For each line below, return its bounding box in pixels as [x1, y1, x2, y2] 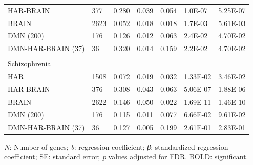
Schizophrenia [8, 58, 51, 69]
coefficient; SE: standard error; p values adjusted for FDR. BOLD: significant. [4, 151, 248, 162]
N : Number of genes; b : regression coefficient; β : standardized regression [4, 141, 228, 152]
